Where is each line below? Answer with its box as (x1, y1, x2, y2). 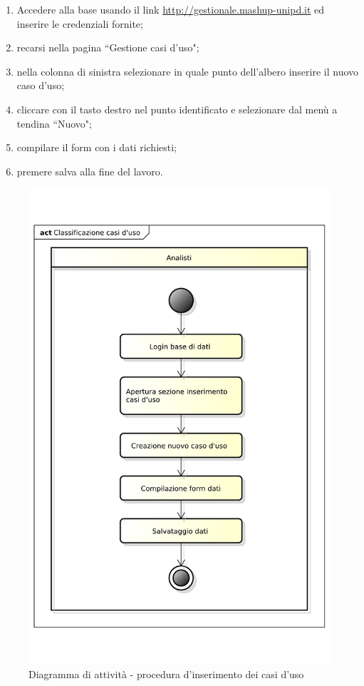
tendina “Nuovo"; (16, 116, 92, 130)
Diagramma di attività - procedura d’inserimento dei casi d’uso (28, 666, 304, 681)
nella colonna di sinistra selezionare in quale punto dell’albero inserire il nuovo (16, 63, 359, 78)
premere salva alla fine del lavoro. (16, 163, 163, 178)
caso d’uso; (16, 78, 65, 93)
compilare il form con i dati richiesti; (16, 140, 177, 155)
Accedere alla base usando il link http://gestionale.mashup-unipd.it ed (16, 2, 325, 16)
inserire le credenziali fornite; (16, 16, 143, 31)
